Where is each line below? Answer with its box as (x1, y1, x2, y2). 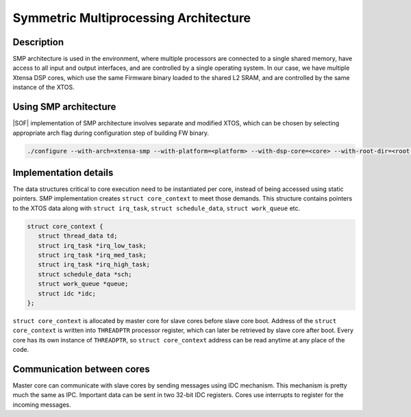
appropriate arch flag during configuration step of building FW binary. (12, 129, 209, 137)
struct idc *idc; (38, 290, 96, 297)
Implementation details (12, 166, 114, 178)
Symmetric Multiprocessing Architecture (12, 10, 251, 25)
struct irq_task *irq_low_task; (38, 242, 147, 249)
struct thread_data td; (38, 232, 118, 240)
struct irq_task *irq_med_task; (38, 251, 147, 259)
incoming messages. (12, 401, 71, 409)
